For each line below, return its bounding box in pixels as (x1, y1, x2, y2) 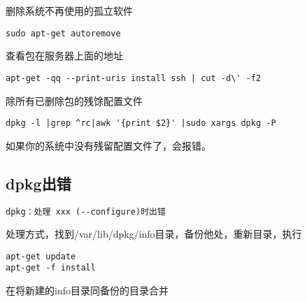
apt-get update (6, 251, 76, 261)
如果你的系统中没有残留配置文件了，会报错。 (6, 138, 211, 152)
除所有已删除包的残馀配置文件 (6, 93, 143, 108)
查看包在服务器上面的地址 (6, 48, 123, 63)
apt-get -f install (6, 263, 96, 273)
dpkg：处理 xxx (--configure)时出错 (6, 206, 166, 217)
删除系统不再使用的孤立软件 (6, 3, 133, 17)
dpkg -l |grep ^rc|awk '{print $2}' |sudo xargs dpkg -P (6, 118, 276, 129)
